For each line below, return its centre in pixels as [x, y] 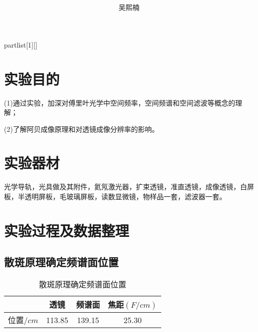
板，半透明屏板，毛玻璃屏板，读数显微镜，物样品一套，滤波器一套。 [115, 196]
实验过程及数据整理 [67, 230]
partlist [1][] [21, 44]
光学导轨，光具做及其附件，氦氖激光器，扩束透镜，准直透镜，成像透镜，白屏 [129, 187]
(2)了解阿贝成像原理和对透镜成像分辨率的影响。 [81, 129]
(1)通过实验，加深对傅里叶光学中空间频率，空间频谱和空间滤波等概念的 [120, 102]
